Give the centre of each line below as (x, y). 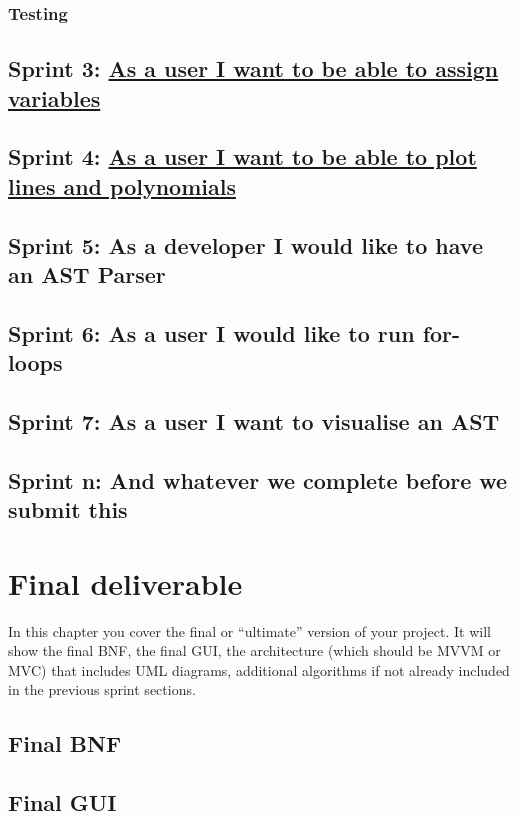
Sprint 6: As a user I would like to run (211, 332)
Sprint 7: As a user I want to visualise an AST (254, 420)
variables (54, 97)
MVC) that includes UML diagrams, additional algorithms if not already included (259, 669)
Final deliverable (125, 582)
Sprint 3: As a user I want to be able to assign (253, 68)
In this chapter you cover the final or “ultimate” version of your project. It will (249, 630)
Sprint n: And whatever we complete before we (258, 479)
